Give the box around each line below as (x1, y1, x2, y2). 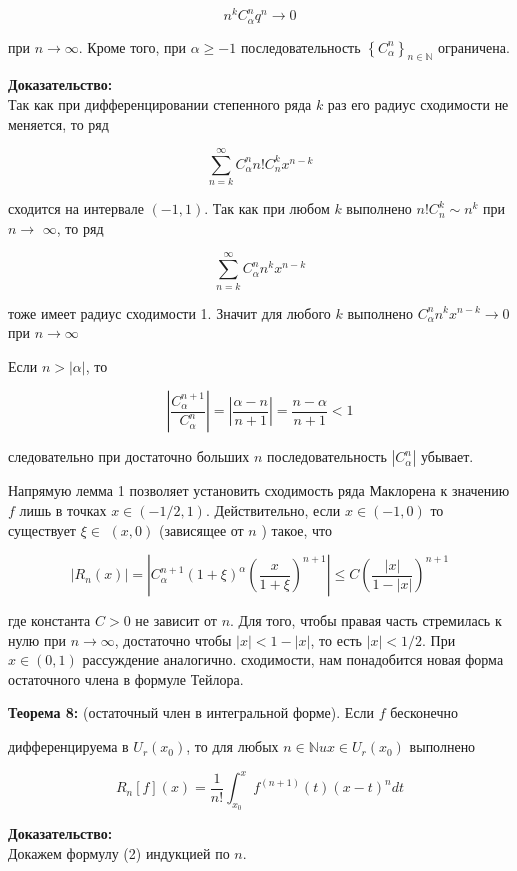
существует (8, 519, 76, 540)
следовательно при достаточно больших (8, 446, 250, 467)
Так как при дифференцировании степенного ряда (8, 93, 312, 114)
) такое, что (261, 519, 333, 540)
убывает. (420, 446, 474, 467)
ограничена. (438, 36, 510, 57)
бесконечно (390, 702, 458, 723)
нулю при (8, 629, 66, 650)
